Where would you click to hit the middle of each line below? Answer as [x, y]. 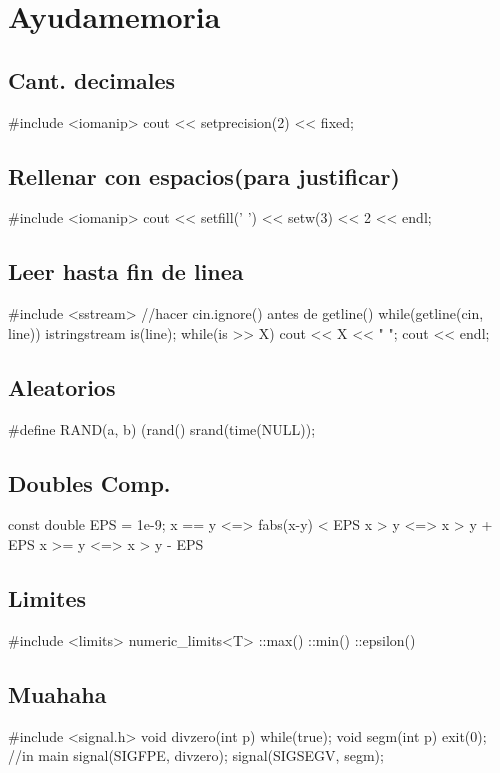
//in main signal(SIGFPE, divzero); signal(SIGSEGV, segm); [196, 755]
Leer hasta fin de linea [126, 271]
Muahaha [57, 693]
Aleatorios [62, 386]
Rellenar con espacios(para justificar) [204, 175]
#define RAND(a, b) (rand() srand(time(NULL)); [162, 428]
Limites [47, 597]
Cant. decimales [92, 79]
